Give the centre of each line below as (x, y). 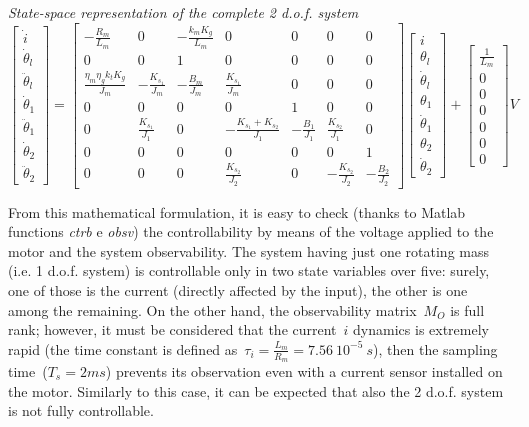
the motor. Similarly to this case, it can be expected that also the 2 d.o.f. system (256, 390)
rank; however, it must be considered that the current (172, 329)
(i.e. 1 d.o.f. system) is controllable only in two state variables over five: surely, (249, 270)
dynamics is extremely (421, 329)
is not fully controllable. (81, 410)
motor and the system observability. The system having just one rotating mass (248, 250)
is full (467, 309)
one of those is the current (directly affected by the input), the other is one (238, 290)
